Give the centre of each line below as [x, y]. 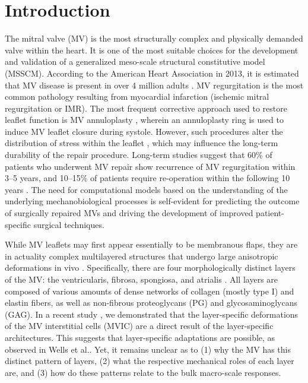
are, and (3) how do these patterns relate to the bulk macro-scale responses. [143, 372]
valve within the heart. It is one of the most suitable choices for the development [152, 50]
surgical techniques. [69, 224]
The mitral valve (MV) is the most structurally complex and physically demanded [154, 38]
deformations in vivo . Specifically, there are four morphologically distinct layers [150, 268]
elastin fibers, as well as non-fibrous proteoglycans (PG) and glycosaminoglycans [151, 303]
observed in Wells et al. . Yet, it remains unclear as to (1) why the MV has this [148, 349]
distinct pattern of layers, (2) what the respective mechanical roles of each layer [150, 361]
